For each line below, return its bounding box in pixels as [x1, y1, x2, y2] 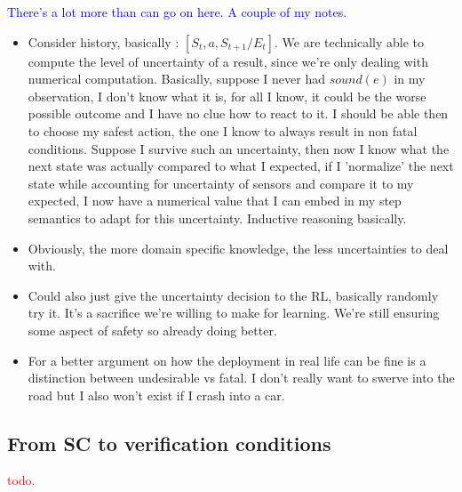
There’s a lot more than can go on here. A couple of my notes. [7, 3, 347, 20]
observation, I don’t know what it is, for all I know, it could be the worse [28, 86, 426, 105]
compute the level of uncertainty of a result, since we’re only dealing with [28, 52, 428, 70]
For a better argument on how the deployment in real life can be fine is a [28, 351, 426, 369]
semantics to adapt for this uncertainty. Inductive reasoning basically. [28, 208, 407, 227]
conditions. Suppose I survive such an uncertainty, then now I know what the [28, 139, 450, 157]
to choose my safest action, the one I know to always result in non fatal [28, 121, 418, 140]
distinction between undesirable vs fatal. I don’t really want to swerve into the [28, 368, 455, 387]
